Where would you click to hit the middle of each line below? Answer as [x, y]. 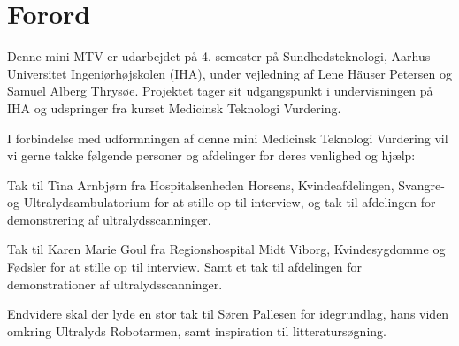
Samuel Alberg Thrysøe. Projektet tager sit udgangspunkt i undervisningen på [220, 91]
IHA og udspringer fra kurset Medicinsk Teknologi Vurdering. [174, 108]
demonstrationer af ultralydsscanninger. [115, 284]
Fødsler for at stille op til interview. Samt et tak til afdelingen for [185, 267]
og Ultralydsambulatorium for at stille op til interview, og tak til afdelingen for [222, 202]
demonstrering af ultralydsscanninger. [109, 219]
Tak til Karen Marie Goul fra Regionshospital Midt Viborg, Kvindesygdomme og [226, 249]
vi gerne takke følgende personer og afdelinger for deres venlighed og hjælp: [211, 155]
